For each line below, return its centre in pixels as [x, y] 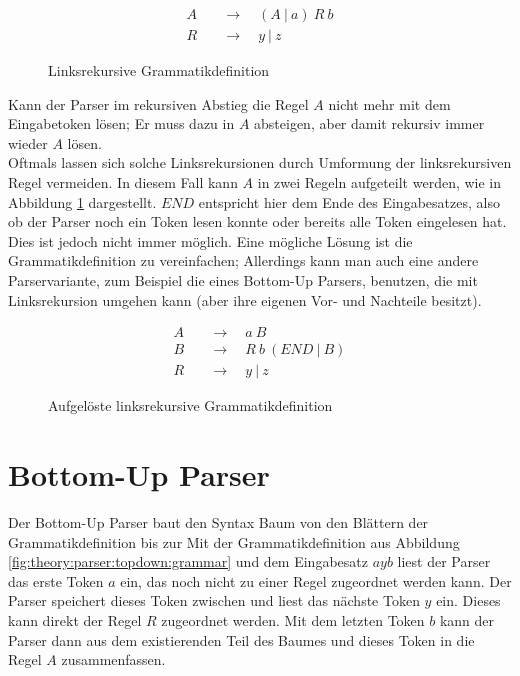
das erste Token [56, 580]
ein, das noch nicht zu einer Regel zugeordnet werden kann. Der [316, 580]
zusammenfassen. [113, 659]
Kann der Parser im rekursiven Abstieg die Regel [158, 103]
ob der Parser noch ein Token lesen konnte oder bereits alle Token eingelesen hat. [257, 221]
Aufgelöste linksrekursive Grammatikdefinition [190, 405]
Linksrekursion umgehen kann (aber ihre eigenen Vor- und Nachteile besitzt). [245, 299]
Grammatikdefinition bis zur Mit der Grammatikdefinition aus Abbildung [234, 541]
